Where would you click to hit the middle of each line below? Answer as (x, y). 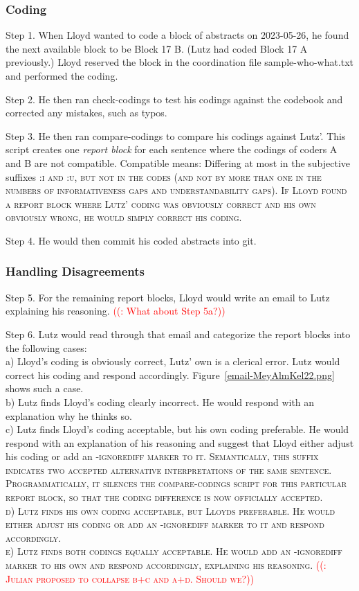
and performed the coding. (62, 76)
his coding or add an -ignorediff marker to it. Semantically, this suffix (162, 456)
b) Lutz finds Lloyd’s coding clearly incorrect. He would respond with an (160, 402)
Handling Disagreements (75, 271)
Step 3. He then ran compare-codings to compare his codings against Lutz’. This (176, 135)
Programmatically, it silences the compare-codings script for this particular (176, 483)
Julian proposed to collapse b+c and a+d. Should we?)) (130, 578)
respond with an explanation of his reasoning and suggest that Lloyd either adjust (180, 442)
